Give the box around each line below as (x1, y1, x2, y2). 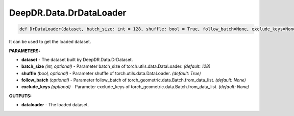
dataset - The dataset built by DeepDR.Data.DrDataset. (21, 57, 133, 62)
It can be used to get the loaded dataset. (9, 39, 91, 45)
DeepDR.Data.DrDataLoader (9, 7, 127, 18)
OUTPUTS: (9, 93, 32, 98)
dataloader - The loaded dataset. (21, 102, 89, 108)
